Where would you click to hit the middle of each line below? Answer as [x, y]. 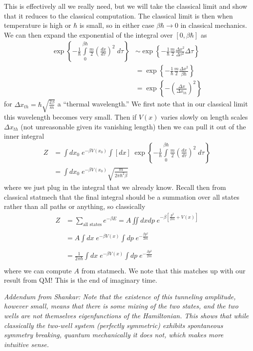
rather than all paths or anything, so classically [75, 206]
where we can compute [38, 270]
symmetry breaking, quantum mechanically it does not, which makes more [114, 335]
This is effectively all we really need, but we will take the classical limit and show [126, 6]
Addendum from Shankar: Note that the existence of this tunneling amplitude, [120, 296]
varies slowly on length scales [204, 117]
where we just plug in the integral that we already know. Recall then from [115, 187]
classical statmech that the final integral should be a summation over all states [122, 196]
